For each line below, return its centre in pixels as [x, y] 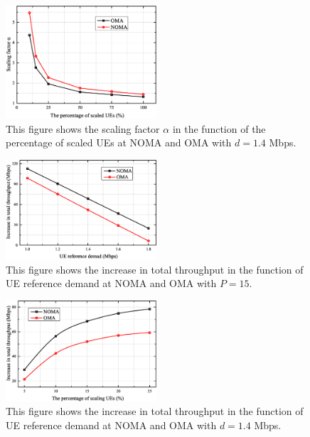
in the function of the [219, 128]
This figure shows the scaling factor [83, 128]
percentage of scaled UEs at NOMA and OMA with [119, 142]
